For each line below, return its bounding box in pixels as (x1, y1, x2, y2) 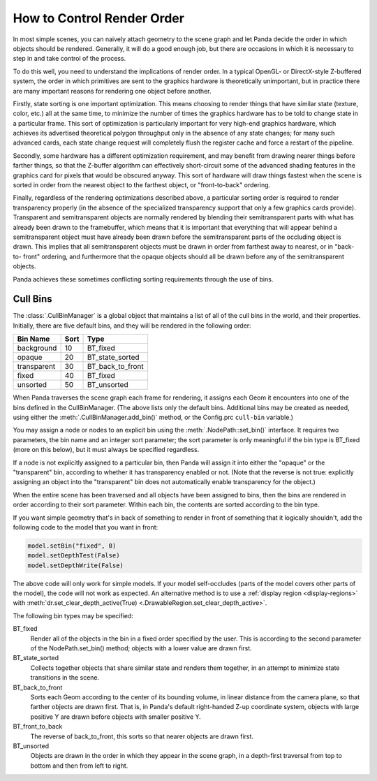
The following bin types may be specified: (13, 611, 134, 620)
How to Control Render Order (13, 10, 185, 26)
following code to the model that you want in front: (13, 523, 158, 531)
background (17, 343, 57, 353)
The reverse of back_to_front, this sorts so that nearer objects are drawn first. (30, 732, 254, 740)
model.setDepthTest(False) (27, 552, 120, 560)
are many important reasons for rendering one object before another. (13, 87, 212, 95)
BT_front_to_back (13, 722, 63, 731)
